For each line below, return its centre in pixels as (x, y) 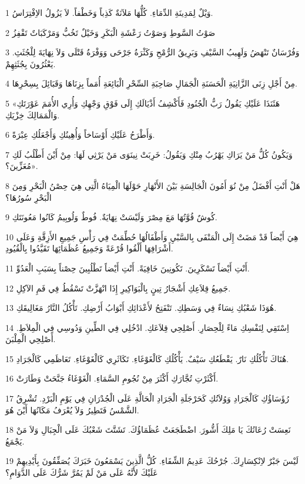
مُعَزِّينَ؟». (22, 166)
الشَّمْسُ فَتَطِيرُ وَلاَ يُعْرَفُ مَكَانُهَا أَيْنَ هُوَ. (72, 410)
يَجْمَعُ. (15, 441)
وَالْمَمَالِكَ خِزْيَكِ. (33, 115)
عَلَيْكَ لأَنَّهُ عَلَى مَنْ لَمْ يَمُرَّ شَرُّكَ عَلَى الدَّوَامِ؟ (82, 473)
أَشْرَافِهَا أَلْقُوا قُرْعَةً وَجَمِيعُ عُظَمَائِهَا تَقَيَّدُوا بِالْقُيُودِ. (89, 248)
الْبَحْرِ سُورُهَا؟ (29, 197)
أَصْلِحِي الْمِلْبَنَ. (31, 339)
